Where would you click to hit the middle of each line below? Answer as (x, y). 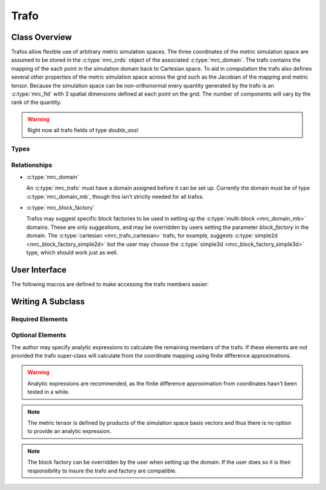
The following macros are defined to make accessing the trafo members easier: (110, 284)
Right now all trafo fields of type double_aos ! (83, 131)
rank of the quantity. (36, 102)
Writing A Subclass (48, 301)
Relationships (32, 165)
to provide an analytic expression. (69, 431)
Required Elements (40, 319)
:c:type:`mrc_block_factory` (60, 208)
